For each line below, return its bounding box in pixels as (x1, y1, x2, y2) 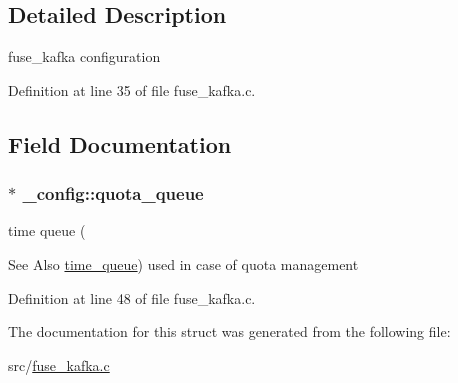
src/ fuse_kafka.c (8, 354, 110, 375)
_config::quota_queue (22, 181, 204, 206)
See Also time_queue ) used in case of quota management (8, 253, 359, 274)
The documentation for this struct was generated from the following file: (8, 321, 451, 342)
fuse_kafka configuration (8, 46, 161, 67)
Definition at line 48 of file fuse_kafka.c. (8, 287, 256, 308)
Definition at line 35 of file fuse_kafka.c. (8, 79, 256, 100)
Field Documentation (8, 128, 232, 159)
